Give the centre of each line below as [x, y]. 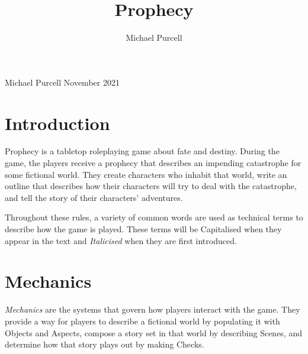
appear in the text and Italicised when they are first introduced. [121, 240]
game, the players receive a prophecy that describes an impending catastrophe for [153, 163]
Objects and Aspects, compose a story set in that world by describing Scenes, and [153, 332]
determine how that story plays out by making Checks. [105, 344]
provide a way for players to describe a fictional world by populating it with [142, 321]
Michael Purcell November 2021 [62, 82]
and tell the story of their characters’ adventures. [94, 197]
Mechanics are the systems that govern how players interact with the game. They [153, 309]
